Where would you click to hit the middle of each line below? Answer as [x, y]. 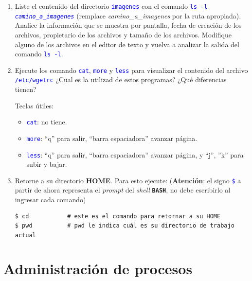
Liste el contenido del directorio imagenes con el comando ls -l [111, 6]
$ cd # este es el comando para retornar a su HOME [118, 216]
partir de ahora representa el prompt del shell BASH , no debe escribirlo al [123, 190]
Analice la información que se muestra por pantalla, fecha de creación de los [128, 25]
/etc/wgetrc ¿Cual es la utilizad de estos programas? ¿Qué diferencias [121, 79]
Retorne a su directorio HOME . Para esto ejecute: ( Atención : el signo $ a [128, 180]
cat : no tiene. [47, 122]
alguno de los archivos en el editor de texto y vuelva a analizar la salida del [127, 44]
